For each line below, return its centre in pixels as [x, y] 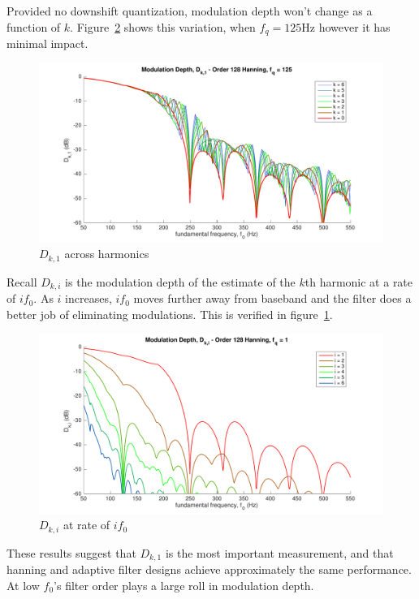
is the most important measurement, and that [279, 552]
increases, [89, 298]
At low [23, 585]
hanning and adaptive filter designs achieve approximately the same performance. [209, 569]
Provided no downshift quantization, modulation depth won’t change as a [190, 11]
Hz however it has [346, 26]
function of [34, 26]
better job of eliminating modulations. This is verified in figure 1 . [170, 314]
